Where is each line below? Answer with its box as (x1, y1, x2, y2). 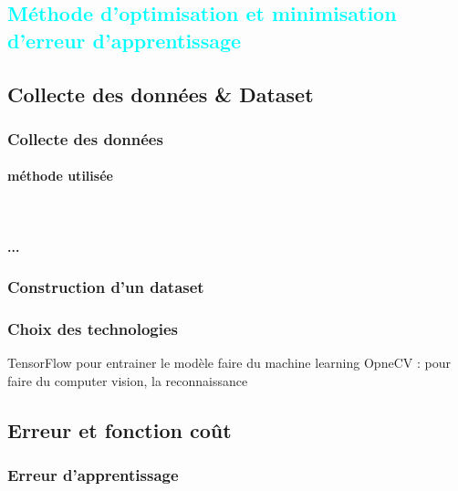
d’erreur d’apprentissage (7, 26, 242, 54)
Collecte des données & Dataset (7, 79, 314, 108)
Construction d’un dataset (7, 276, 204, 298)
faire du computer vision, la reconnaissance (7, 371, 248, 391)
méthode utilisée (7, 166, 113, 185)
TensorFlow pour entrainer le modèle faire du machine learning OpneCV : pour (7, 353, 451, 372)
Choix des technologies (7, 318, 179, 340)
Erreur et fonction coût (7, 416, 232, 444)
